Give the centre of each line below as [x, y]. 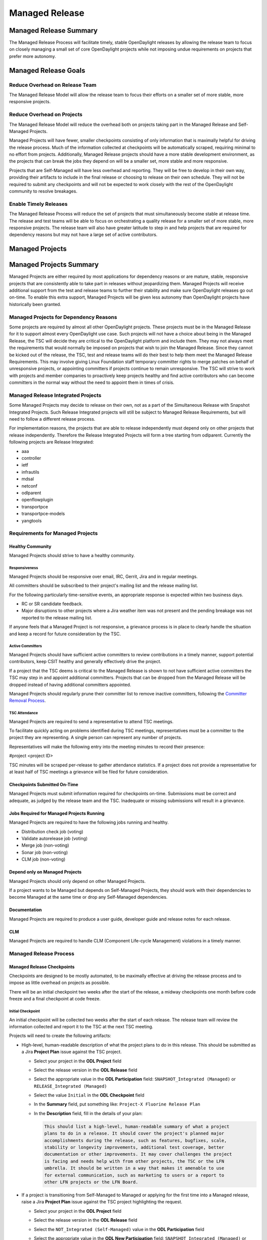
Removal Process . [27, 701]
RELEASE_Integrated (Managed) [70, 1086]
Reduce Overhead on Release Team [53, 85]
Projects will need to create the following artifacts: [60, 1036]
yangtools [32, 520]
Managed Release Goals [47, 70]
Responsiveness [24, 568]
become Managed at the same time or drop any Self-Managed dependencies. [88, 897]
